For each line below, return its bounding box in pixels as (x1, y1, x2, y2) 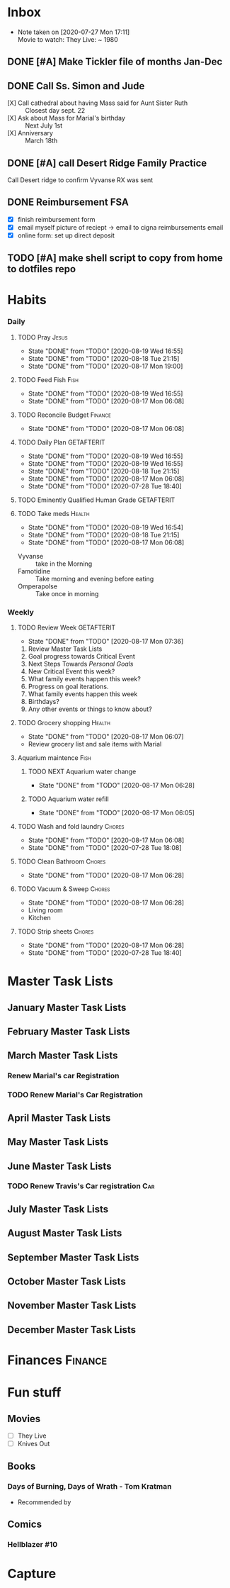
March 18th (25, 136, 58, 145)
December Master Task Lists (7, 1324, 137, 1336)
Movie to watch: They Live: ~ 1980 (17, 35, 118, 43)
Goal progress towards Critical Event (28, 652, 136, 661)
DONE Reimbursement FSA (7, 196, 129, 208)
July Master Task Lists (7, 1203, 109, 1215)
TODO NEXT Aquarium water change (28, 767, 137, 776)
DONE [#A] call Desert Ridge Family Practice (7, 157, 207, 169)
